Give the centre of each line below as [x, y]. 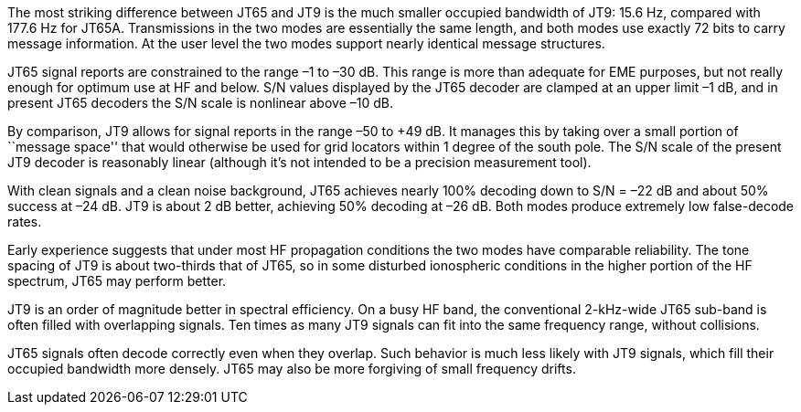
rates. [25, 222]
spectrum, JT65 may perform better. [117, 281]
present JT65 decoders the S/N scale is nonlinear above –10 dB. [200, 103]
